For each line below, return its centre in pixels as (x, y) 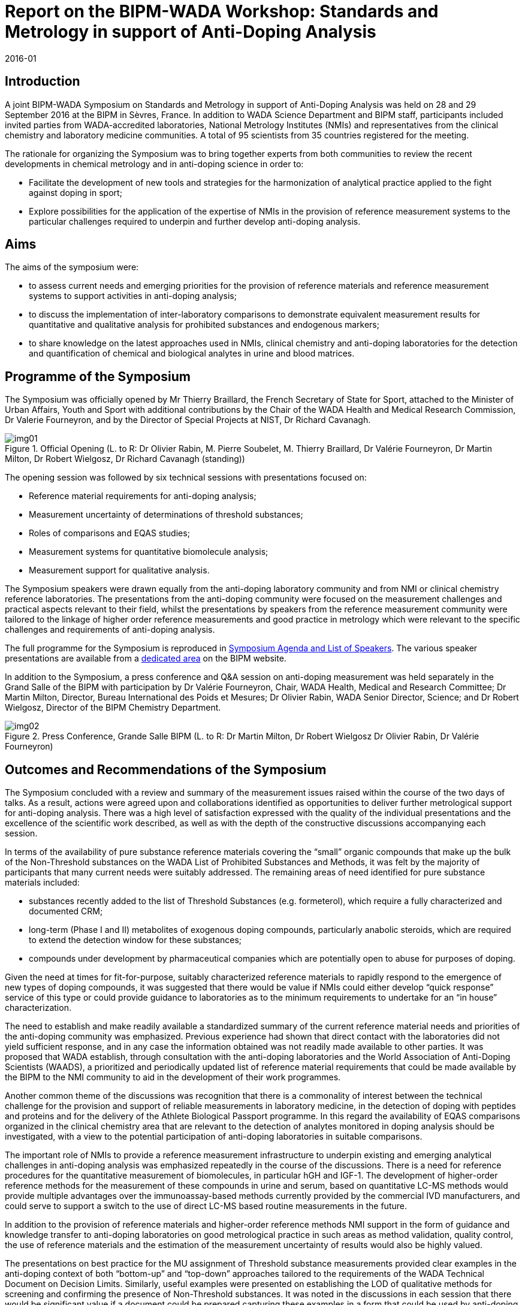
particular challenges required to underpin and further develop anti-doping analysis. (195, 221)
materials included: (42, 883)
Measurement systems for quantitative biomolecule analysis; (149, 552)
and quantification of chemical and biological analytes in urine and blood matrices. (192, 354)
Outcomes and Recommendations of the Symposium (166, 769)
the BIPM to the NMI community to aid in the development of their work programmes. (173, 1077)
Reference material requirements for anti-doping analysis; (143, 496)
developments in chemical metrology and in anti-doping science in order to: (154, 164)
